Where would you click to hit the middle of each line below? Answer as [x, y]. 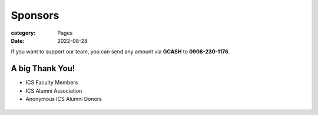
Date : [18, 40]
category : [23, 33]
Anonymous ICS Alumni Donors [64, 99]
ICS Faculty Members [52, 83]
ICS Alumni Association [54, 90]
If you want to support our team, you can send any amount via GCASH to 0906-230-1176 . [120, 52]
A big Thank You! [43, 68]
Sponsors [35, 15]
